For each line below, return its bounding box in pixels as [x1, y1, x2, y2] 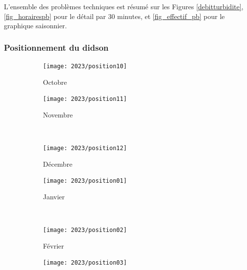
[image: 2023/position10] [43, 63, 127, 70]
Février [43, 240, 64, 251]
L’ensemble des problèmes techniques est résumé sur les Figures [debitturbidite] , [4, 1, 244, 11]
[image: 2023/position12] [43, 145, 127, 152]
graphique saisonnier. [4, 20, 67, 31]
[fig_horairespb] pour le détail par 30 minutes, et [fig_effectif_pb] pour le [4, 11, 225, 21]
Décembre [43, 158, 73, 169]
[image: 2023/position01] [43, 177, 127, 185]
